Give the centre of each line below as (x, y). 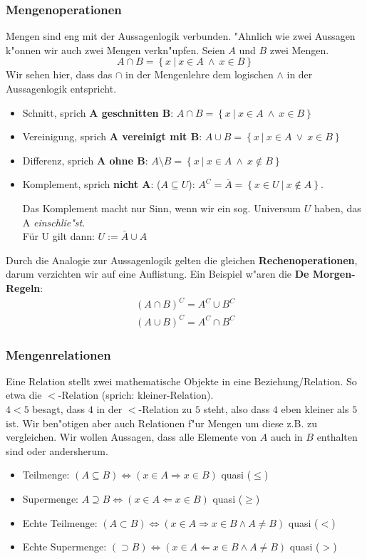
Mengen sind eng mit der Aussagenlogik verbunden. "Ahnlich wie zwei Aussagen (181, 36)
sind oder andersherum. (57, 450)
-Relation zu (165, 409)
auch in (286, 437)
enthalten (337, 437)
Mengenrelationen (58, 354)
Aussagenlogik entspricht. (61, 88)
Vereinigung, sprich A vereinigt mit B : (112, 136)
